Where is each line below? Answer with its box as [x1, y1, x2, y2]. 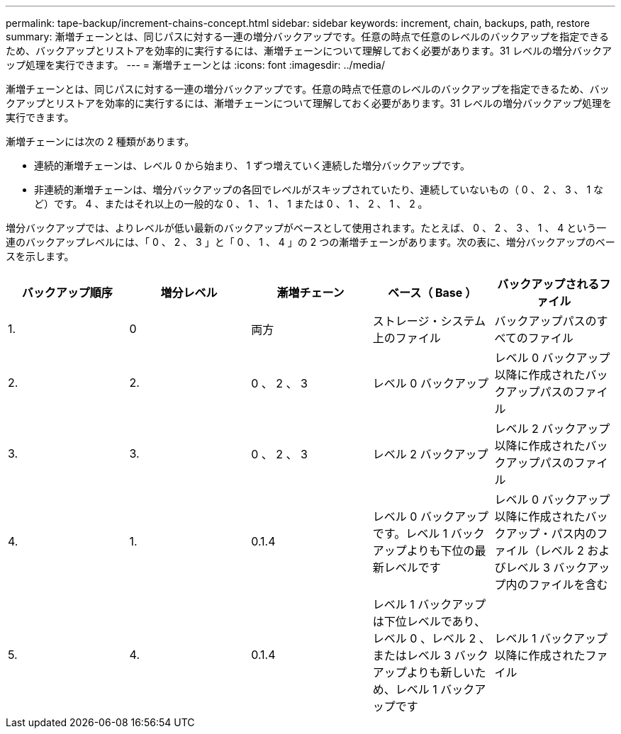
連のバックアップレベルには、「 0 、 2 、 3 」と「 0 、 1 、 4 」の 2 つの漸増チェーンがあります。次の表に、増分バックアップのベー [6, 236, 615, 248]
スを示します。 [6, 250, 74, 262]
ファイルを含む [528, 577, 608, 592]
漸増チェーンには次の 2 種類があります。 [6, 135, 195, 147]
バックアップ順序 [21, 286, 113, 300]
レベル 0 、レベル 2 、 [372, 631, 491, 645]
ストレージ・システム [372, 314, 486, 328]
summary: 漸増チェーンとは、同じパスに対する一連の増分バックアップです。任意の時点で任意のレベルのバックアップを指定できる [6, 30, 610, 43]
